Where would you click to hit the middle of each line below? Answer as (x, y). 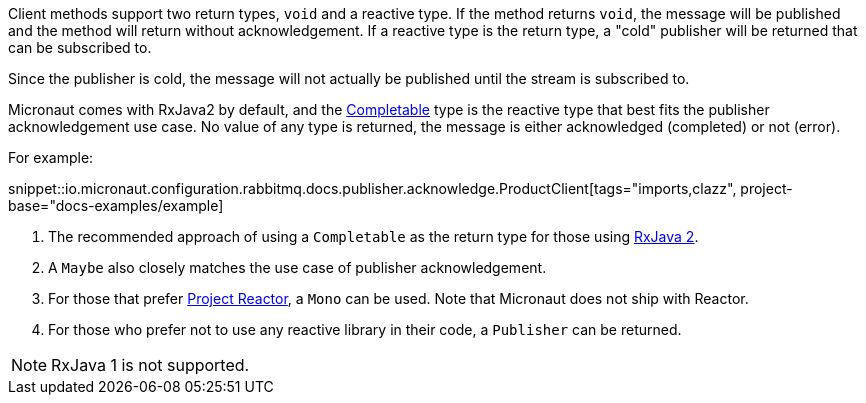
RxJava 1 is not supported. (150, 365)
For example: (51, 157)
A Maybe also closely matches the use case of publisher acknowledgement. (297, 267)
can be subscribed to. (80, 47)
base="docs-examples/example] (116, 205)
